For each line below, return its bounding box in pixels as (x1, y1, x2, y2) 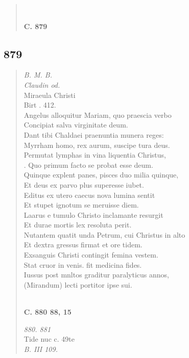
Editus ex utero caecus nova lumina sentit (23, 189, 155, 200)
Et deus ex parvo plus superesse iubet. (23, 179, 144, 190)
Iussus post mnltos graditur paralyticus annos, (23, 269, 169, 280)
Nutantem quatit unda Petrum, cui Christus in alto (23, 229, 185, 240)
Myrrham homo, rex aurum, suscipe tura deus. (23, 139, 170, 150)
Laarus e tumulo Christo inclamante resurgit (23, 209, 163, 220)
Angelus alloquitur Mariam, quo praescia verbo (23, 109, 172, 120)
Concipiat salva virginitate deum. (23, 119, 128, 130)
